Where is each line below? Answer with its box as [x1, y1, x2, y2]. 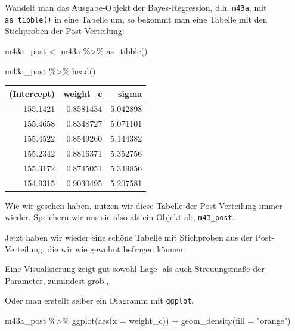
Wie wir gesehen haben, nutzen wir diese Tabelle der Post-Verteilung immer [5, 199, 282, 211]
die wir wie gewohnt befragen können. [47, 242, 185, 255]
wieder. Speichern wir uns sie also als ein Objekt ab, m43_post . [5, 211, 235, 223]
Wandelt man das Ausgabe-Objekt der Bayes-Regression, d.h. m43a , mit [5, 1, 267, 13]
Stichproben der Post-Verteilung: [5, 24, 125, 37]
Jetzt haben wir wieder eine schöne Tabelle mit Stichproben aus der [5, 231, 253, 243]
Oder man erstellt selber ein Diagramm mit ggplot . [5, 294, 194, 307]
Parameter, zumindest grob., [5, 274, 109, 286]
